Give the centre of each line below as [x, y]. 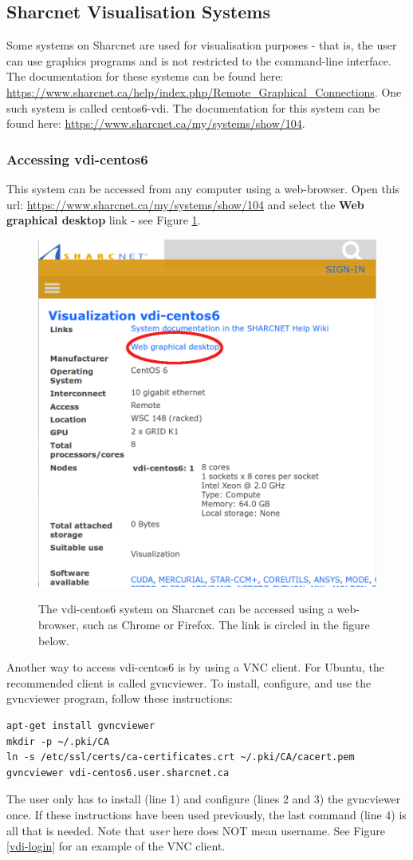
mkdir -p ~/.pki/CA [58, 741]
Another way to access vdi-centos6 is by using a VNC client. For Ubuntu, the [195, 667]
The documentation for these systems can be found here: [145, 76]
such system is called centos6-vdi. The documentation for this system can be [193, 107]
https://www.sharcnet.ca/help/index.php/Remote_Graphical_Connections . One [204, 91]
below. [54, 640]
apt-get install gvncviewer [81, 725]
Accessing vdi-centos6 [77, 159]
